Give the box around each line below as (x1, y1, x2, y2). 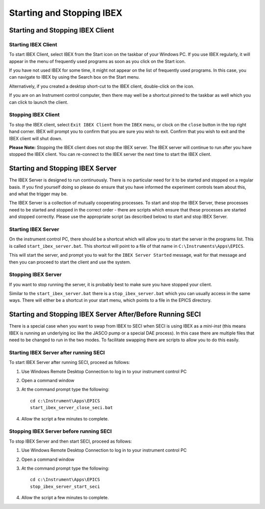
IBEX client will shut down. (9, 135, 63, 141)
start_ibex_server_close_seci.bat (30, 405, 113, 411)
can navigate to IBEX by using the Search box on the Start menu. (9, 74, 140, 80)
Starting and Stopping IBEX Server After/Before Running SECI (9, 310, 201, 319)
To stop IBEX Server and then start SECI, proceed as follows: (9, 438, 132, 444)
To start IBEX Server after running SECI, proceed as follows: (9, 359, 130, 365)
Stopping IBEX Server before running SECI (9, 428, 112, 435)
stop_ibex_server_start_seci (30, 483, 100, 489)
